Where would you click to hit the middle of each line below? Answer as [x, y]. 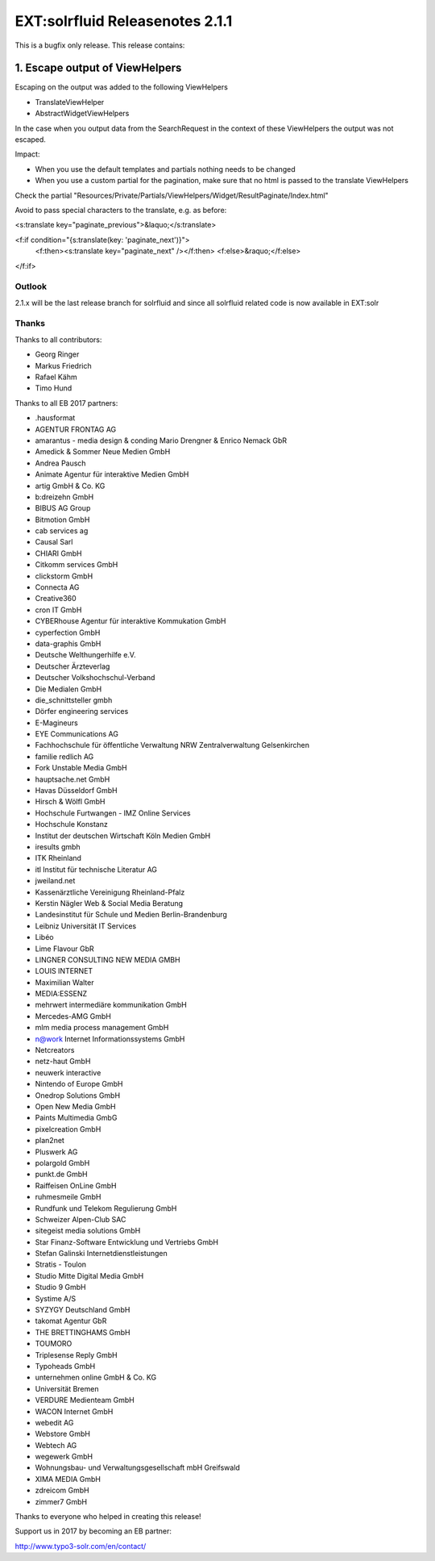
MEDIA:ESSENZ [61, 994]
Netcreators [55, 1050]
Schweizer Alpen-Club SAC [81, 1219]
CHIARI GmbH [58, 553]
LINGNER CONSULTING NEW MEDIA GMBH [108, 959]
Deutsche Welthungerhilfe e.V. [85, 655]
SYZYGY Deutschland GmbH [83, 1310]
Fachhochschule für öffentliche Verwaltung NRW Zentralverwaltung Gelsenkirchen [172, 745]
